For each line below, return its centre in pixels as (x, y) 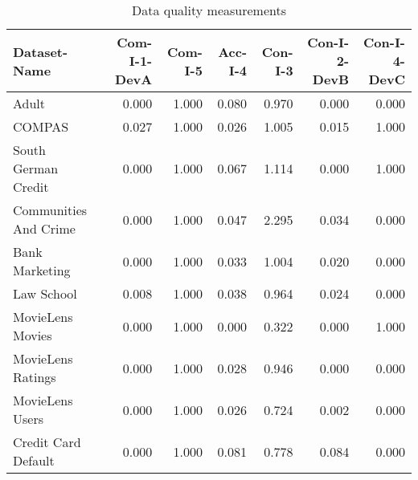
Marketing (42, 270)
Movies (33, 335)
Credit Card (47, 442)
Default (34, 460)
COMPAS (41, 126)
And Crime (44, 228)
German (36, 168)
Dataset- (41, 51)
